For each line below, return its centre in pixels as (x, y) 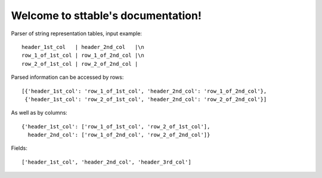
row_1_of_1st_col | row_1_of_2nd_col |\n (83, 56)
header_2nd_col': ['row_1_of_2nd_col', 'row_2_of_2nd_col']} (119, 135)
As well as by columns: (39, 113)
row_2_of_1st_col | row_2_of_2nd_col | (80, 64)
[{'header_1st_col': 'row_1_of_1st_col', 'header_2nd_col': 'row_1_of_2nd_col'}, (144, 91)
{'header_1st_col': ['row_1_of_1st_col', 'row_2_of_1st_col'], (116, 126)
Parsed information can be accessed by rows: (67, 77)
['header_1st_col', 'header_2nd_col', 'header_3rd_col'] (107, 162)
